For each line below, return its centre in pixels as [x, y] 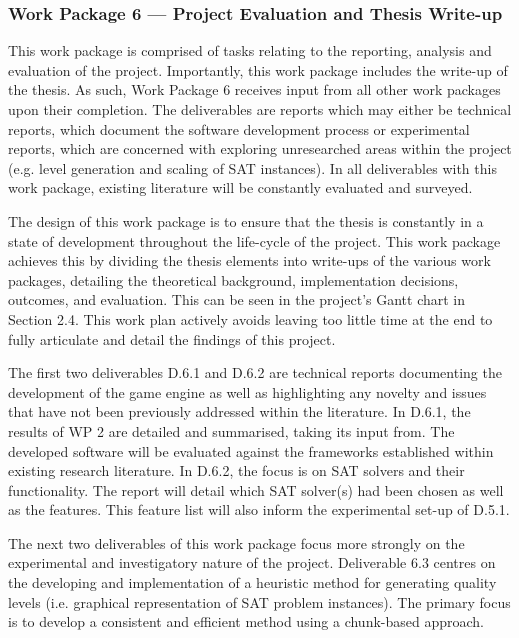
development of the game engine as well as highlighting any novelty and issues [247, 391]
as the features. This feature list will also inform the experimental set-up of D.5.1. [259, 509]
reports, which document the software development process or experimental [239, 128]
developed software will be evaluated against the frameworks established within [251, 450]
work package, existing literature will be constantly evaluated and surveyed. [240, 187]
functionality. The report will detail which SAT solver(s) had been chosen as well [256, 489]
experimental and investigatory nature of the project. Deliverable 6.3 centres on [252, 562]
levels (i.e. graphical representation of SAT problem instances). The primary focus [259, 601]
